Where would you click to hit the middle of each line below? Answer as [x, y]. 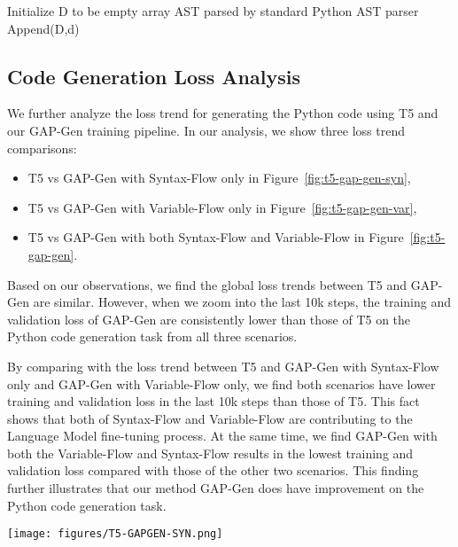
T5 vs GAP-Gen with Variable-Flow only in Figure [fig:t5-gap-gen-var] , [222, 207]
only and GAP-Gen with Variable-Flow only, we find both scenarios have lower [221, 383]
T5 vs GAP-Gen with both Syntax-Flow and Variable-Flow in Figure [216, 237]
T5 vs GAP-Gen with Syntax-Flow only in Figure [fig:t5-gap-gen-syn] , [219, 178]
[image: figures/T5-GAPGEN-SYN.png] [115, 534]
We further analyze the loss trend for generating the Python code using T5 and [223, 113]
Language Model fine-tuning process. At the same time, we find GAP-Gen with [222, 436]
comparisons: [42, 148]
